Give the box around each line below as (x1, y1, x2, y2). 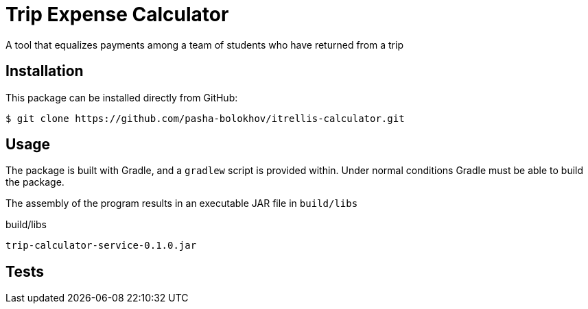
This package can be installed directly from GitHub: (5, 91, 238, 103)
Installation (5, 62, 84, 80)
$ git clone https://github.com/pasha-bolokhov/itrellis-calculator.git (5, 112, 405, 124)
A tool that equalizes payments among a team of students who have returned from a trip (5, 38, 403, 51)
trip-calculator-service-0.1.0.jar (5, 240, 197, 251)
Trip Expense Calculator (5, 3, 229, 26)
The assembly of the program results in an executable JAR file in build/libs (5, 197, 358, 210)
